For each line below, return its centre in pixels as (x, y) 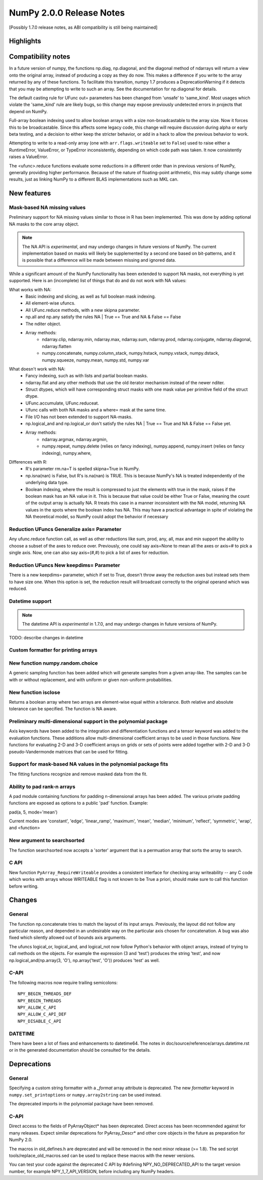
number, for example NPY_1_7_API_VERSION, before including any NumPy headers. (92, 1171)
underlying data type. (47, 483)
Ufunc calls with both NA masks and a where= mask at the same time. (96, 410)
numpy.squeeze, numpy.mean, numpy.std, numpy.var (96, 360)
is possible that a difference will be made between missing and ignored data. (99, 260)
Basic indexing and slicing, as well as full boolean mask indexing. (91, 296)
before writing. (24, 886)
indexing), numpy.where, (67, 453)
